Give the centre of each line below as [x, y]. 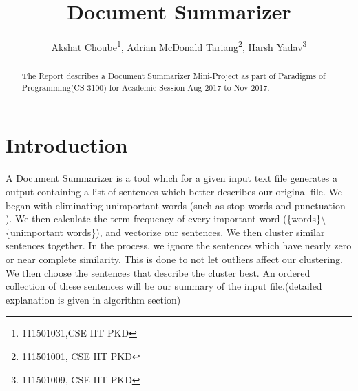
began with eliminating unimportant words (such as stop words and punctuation [176, 205]
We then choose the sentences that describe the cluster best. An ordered [158, 272]
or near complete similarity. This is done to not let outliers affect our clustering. [174, 258]
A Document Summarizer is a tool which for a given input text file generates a [171, 178]
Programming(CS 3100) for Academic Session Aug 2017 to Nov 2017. [146, 87]
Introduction [67, 145]
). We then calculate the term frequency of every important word [143, 219]
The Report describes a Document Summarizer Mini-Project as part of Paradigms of [173, 76]
